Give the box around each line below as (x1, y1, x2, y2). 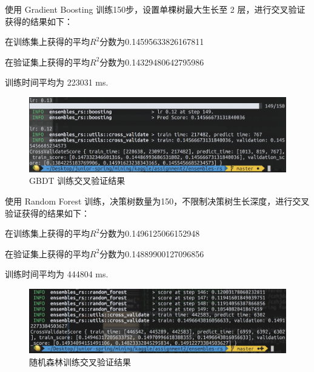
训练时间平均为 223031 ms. (5, 76, 109, 89)
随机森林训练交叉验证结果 (29, 355, 131, 368)
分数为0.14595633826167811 (99, 35, 204, 48)
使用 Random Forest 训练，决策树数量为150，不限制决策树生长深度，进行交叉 (5, 195, 310, 208)
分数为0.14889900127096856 (99, 247, 204, 260)
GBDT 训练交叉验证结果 (29, 174, 125, 187)
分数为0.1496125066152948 (99, 227, 200, 240)
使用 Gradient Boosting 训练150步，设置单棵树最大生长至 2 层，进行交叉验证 (5, 3, 306, 15)
